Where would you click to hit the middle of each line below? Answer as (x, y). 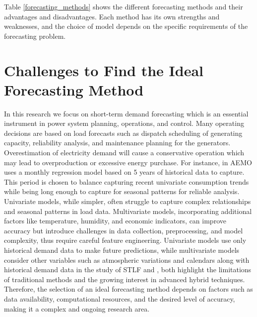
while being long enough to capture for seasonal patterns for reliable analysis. (122, 191)
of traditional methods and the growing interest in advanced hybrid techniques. (125, 279)
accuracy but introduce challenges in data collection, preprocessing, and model (124, 230)
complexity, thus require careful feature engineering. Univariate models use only (125, 240)
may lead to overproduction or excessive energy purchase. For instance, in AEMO (128, 162)
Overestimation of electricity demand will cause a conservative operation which (124, 153)
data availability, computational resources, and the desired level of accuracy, (120, 298)
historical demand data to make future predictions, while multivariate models (122, 250)
